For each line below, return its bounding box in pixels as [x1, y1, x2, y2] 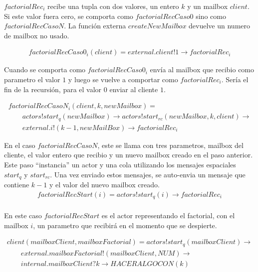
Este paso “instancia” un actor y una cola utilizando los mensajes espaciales [4, 159, 236, 169]
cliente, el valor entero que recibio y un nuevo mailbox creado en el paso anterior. [4, 149, 253, 160]
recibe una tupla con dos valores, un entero [47, 1, 179, 11]
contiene [4, 179, 29, 189]
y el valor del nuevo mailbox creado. [49, 179, 160, 189]
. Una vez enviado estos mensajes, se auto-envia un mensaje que [50, 169, 246, 179]
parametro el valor [4, 74, 60, 84]
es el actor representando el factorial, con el [101, 210, 235, 221]
